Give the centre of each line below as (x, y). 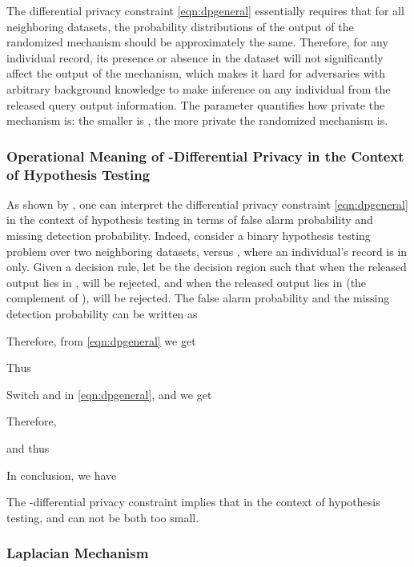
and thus (28, 448)
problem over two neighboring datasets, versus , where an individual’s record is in (207, 251)
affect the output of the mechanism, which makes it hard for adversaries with (196, 73)
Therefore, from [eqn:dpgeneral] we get (101, 340)
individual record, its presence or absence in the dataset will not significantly (195, 57)
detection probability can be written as (102, 314)
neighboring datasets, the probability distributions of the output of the (180, 26)
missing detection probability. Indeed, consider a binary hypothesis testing (189, 236)
